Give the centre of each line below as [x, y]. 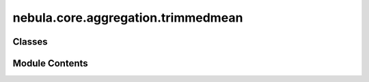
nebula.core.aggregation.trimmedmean [128, 18]
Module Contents [50, 63]
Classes [30, 42]
